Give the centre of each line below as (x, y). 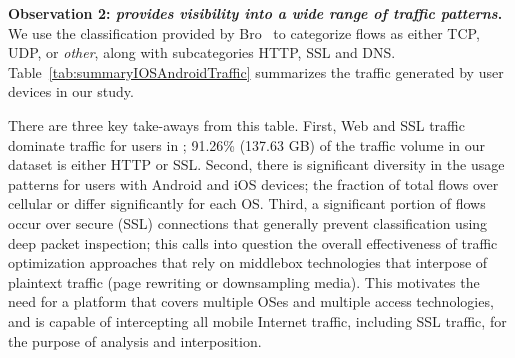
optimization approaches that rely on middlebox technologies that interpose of (248, 262)
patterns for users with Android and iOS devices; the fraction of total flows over (253, 183)
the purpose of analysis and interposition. (135, 340)
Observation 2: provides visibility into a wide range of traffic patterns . (255, 13)
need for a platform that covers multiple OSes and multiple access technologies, (251, 301)
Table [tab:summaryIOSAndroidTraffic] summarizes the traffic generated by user (256, 71)
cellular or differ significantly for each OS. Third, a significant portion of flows (247, 203)
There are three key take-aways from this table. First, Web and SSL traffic (236, 124)
